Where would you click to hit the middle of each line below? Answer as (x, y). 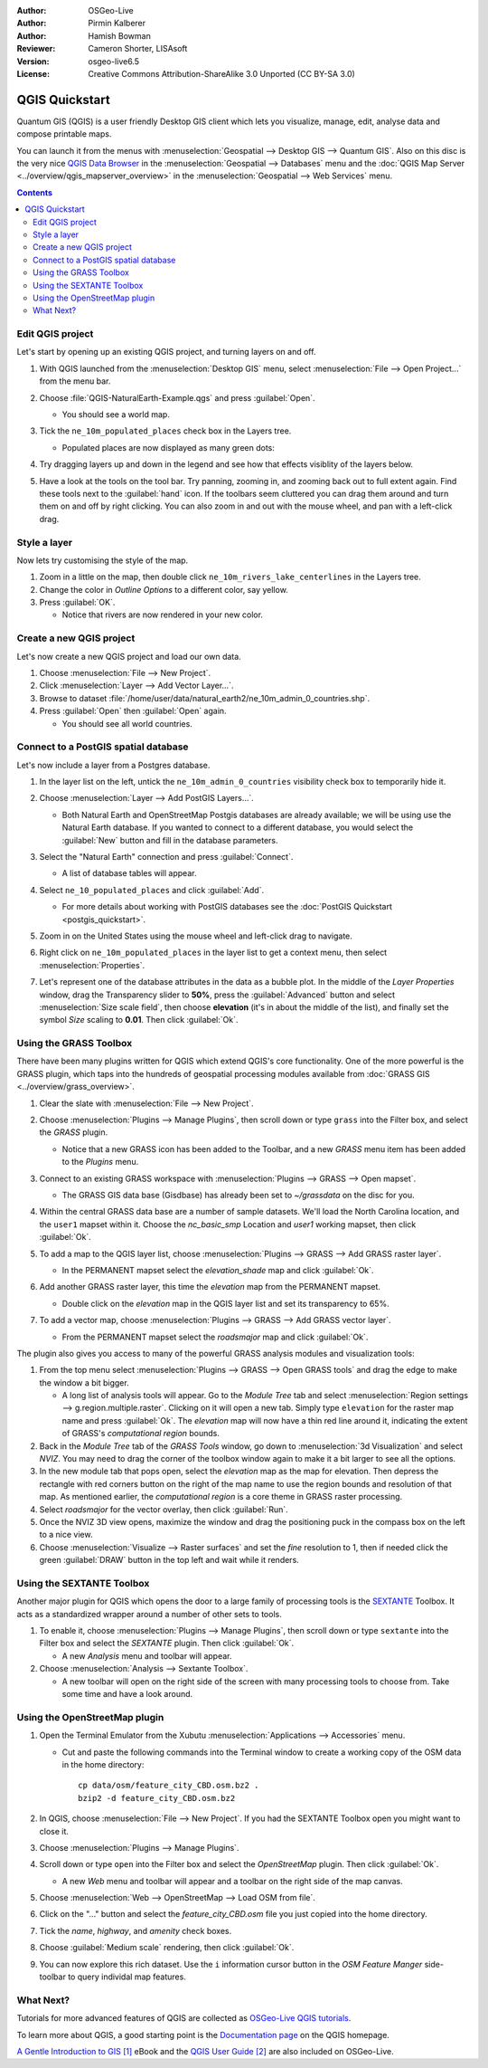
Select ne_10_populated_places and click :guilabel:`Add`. (152, 890)
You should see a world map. (116, 415)
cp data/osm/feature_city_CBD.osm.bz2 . (169, 1786)
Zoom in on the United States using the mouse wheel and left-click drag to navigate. (196, 936)
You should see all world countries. (127, 723)
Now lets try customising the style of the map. (103, 560)
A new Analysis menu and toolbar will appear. (147, 1655)
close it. (54, 1831)
